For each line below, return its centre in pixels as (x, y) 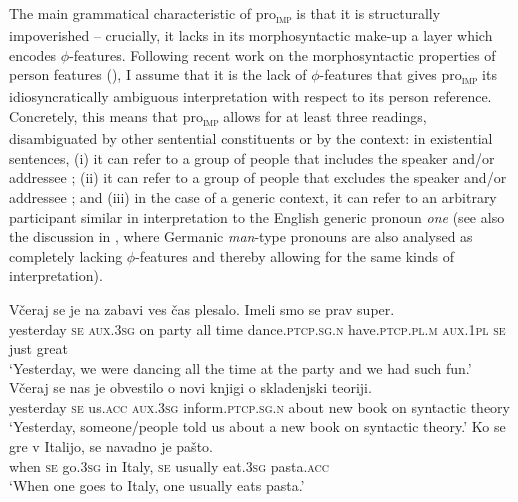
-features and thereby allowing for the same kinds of (295, 255)
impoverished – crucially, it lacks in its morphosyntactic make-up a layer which (251, 35)
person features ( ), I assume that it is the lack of (158, 74)
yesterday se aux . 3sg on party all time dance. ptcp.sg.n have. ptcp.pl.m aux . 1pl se (257, 328)
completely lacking (66, 255)
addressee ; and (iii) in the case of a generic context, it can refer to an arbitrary (253, 196)
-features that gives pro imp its (408, 76)
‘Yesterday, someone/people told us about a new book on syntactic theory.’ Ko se (257, 426)
